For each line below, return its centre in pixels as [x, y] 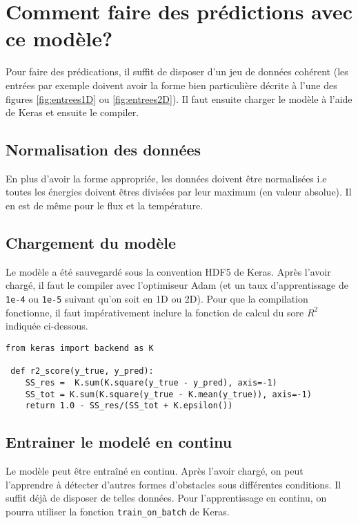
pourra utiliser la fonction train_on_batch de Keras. [118, 511]
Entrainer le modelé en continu [119, 442]
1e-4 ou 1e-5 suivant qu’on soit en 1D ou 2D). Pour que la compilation [157, 299]
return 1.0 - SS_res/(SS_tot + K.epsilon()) [129, 406]
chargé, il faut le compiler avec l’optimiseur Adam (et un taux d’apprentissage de [177, 285]
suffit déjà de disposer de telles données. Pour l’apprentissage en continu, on [166, 498]
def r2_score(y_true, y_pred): [82, 371]
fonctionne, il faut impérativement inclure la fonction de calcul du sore [155, 312]
